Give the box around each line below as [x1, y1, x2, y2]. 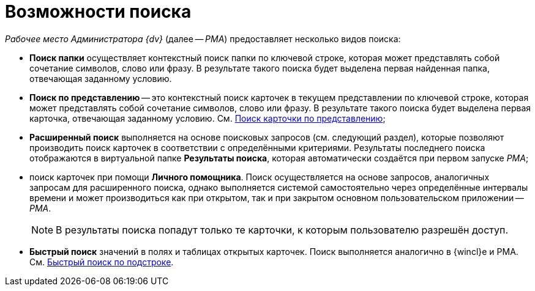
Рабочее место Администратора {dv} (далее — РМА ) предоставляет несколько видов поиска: [5, 33, 401, 44]
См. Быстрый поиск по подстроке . [29, 256, 174, 267]
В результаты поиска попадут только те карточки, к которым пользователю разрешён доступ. [56, 223, 508, 236]
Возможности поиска [5, 1, 192, 22]
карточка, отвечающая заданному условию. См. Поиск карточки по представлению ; [29, 112, 386, 123]
